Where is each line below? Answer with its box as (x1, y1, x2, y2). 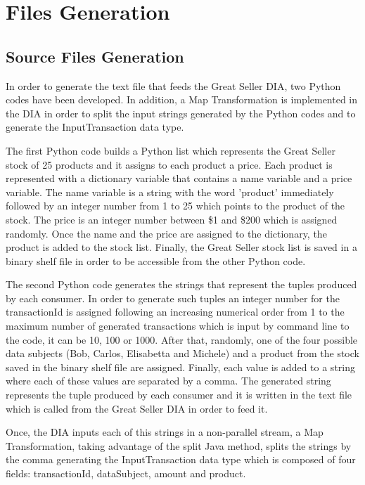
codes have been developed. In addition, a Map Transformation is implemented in (6, 92, 358, 107)
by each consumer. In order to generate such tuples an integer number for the (6, 290, 340, 305)
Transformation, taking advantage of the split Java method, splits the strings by (6, 438, 352, 453)
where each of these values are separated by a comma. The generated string (6, 373, 331, 388)
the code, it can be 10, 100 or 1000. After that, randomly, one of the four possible (6, 332, 358, 347)
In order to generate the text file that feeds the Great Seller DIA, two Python (6, 78, 341, 93)
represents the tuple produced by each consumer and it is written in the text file (6, 387, 352, 402)
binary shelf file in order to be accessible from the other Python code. (6, 253, 306, 268)
